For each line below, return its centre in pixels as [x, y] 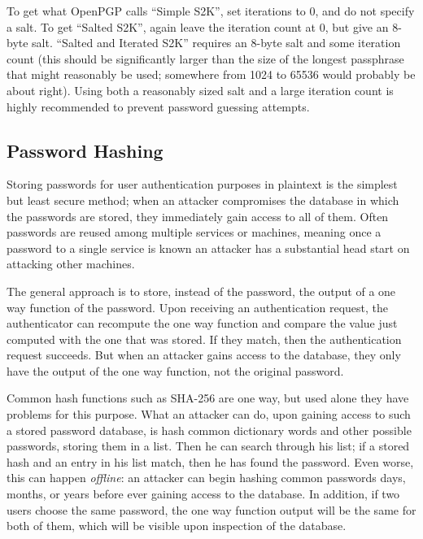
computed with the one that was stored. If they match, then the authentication [204, 339]
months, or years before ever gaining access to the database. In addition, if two [203, 494]
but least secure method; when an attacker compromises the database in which [203, 200]
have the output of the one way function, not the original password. [175, 370]
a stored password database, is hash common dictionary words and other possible [209, 430]
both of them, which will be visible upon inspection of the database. [177, 526]
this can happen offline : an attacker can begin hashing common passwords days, [206, 478]
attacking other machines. [71, 264]
